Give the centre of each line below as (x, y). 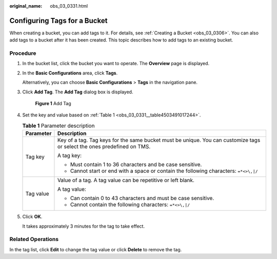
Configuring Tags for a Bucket (58, 21)
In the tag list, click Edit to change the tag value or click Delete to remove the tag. (96, 249)
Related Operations (34, 240)
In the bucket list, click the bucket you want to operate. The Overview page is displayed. (116, 64)
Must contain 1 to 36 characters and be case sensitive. (136, 165)
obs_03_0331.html (69, 6)
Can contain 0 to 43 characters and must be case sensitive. (142, 198)
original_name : (26, 6)
